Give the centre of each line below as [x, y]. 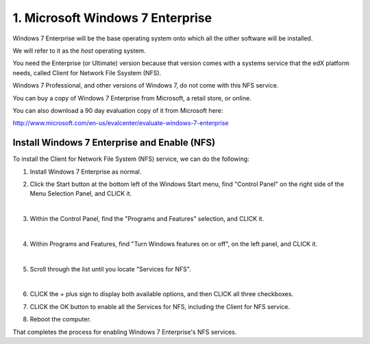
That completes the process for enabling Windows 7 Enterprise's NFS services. [125, 332]
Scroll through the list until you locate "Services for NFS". [111, 269]
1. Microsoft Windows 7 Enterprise [112, 18]
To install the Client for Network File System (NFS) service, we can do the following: [131, 159]
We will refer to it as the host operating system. [79, 51]
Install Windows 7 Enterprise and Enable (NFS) [114, 143]
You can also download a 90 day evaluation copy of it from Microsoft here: [118, 110]
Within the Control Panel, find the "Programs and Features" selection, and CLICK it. [147, 219]
